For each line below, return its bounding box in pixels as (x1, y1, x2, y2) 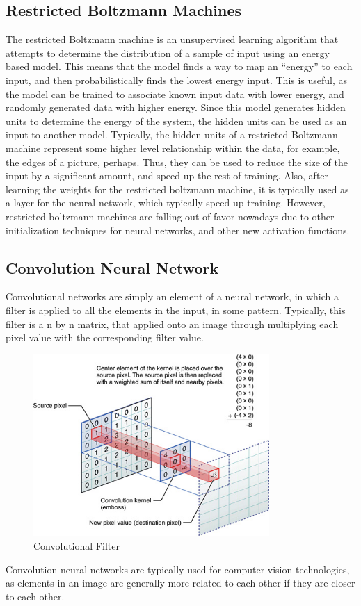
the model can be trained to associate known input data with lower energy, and (6, 86, 344, 101)
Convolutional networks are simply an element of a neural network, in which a (6, 289, 339, 304)
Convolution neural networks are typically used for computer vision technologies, (6, 562, 350, 576)
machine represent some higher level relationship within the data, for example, (6, 140, 340, 155)
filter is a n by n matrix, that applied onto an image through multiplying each (6, 316, 339, 331)
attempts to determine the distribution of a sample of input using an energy (6, 45, 330, 60)
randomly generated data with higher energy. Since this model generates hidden (6, 100, 346, 115)
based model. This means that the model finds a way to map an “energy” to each (6, 59, 353, 74)
